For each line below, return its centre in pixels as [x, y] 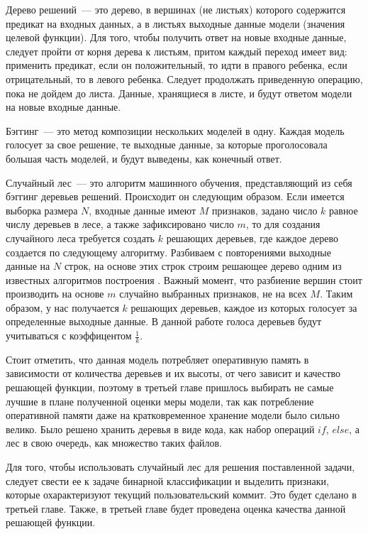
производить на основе [55, 294]
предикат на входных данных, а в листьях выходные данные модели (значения [175, 23]
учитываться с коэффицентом [69, 336]
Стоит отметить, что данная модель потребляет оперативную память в [157, 359]
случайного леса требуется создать [80, 238]
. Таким [336, 294]
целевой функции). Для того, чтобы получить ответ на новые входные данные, [176, 37]
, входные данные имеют [143, 210]
